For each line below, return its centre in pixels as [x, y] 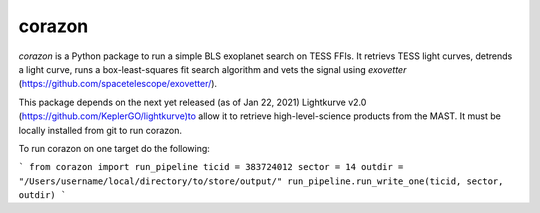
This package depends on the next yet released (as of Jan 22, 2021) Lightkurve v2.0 [192, 102]
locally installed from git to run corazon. [100, 130]
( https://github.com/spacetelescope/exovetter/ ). [118, 84]
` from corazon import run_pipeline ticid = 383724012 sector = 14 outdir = [211, 167]
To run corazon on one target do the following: [114, 148]
